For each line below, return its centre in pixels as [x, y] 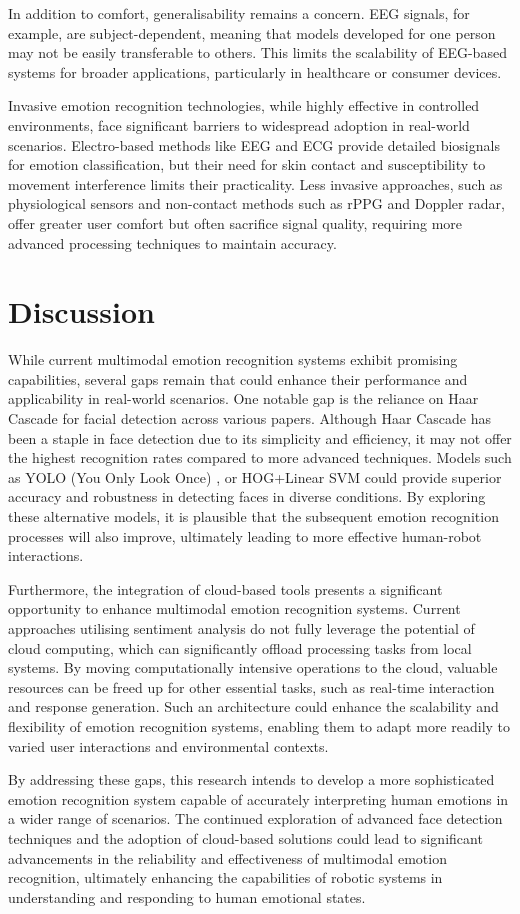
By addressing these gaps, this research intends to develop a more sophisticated [251, 779]
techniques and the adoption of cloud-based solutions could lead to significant [245, 837]
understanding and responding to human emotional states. [187, 896]
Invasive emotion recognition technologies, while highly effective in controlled [244, 105]
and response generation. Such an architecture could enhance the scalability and [253, 706]
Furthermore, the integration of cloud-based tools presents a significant [225, 588]
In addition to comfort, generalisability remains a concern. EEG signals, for [239, 13]
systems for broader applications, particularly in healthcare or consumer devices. [255, 71]
